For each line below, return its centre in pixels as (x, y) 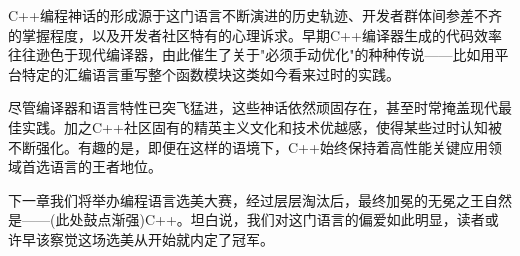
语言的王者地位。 (105, 166)
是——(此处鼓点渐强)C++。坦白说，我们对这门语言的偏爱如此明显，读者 (246, 219)
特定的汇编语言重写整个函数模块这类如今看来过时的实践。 (210, 73)
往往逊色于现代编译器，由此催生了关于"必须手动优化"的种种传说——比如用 (251, 54)
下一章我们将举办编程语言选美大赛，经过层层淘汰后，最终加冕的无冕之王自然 (260, 199)
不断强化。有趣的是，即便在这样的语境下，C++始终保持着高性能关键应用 (248, 146)
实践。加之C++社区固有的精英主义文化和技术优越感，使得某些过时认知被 (261, 126)
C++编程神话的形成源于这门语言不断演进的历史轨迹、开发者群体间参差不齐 (255, 15)
